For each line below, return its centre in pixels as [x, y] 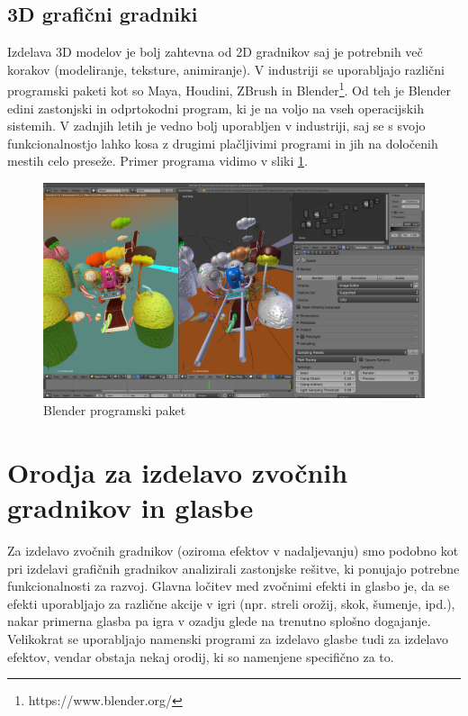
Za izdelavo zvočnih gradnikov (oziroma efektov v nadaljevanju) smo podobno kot [233, 551]
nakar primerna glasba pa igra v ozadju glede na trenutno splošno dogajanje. [219, 621]
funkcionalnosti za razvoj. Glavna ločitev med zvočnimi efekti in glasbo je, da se [229, 586]
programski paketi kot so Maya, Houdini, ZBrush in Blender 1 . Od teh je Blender [229, 89]
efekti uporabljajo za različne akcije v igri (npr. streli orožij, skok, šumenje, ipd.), [231, 603]
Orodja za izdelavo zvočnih [178, 471]
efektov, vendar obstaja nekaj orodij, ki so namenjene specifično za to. [201, 656]
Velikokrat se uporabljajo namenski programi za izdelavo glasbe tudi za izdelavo [228, 638]
